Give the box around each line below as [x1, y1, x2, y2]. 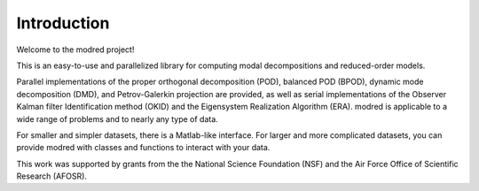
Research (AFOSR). [16, 171, 88, 181]
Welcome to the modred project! [16, 44, 135, 55]
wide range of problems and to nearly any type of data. [16, 113, 219, 124]
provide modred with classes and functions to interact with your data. [16, 142, 271, 153]
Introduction [16, 13, 110, 33]
